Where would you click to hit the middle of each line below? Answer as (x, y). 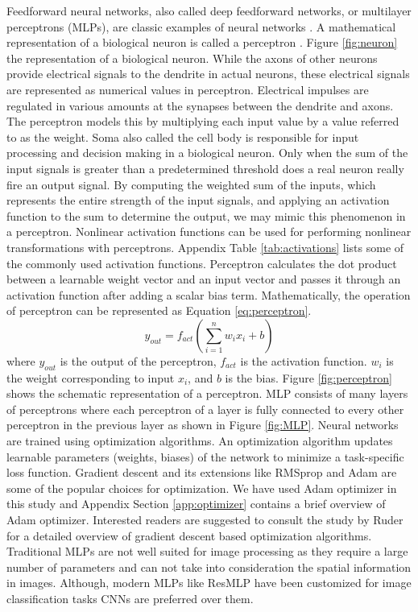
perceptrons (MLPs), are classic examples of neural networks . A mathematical (201, 26)
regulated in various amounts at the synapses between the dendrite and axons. (200, 105)
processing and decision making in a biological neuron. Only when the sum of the (207, 153)
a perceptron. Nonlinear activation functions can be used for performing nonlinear (209, 232)
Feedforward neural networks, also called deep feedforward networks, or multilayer (209, 10)
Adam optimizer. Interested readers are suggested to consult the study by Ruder (205, 520)
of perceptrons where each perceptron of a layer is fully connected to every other (205, 409)
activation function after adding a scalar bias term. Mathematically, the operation (209, 294)
